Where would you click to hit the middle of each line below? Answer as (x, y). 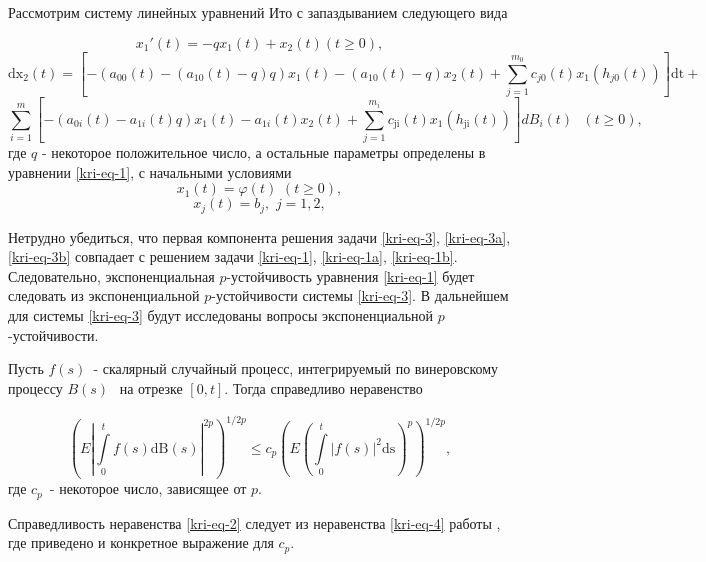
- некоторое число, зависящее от (148, 488)
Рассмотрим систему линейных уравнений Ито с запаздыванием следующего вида (258, 12)
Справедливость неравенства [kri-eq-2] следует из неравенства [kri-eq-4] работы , (254, 522)
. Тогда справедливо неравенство (323, 387)
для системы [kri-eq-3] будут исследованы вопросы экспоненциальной (221, 314)
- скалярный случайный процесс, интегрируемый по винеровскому (296, 368)
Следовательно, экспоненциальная (111, 275)
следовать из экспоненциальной (104, 295)
